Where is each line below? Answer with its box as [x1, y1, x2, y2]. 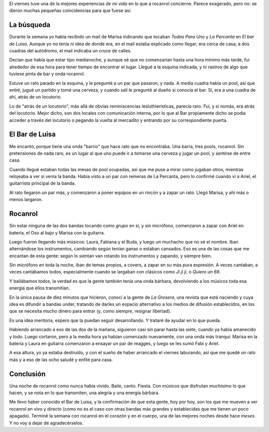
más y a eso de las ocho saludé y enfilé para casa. [9, 357, 113, 363]
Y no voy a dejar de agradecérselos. [9, 420, 84, 426]
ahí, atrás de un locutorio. [9, 94, 62, 100]
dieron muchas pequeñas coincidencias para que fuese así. [9, 7, 132, 13]
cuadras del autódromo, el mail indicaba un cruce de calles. [9, 48, 132, 54]
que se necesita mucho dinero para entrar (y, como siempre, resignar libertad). [9, 308, 171, 314]
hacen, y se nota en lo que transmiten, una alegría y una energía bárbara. [9, 390, 160, 396]
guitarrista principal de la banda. [9, 180, 76, 187]
